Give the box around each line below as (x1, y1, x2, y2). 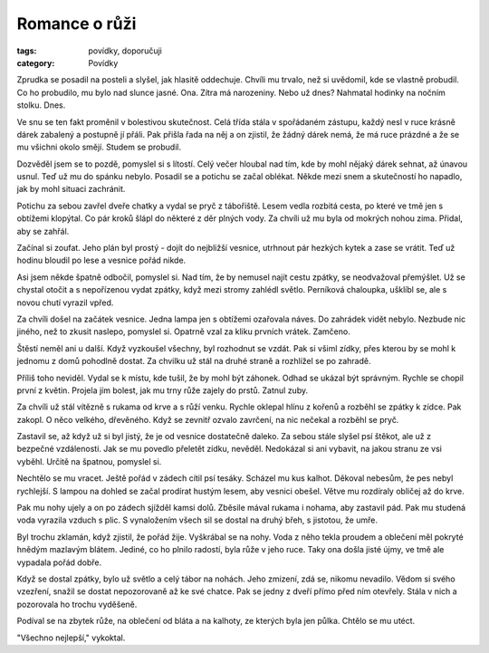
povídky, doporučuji (88, 45, 162, 56)
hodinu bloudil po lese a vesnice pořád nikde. (16, 254, 187, 266)
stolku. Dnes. (16, 100, 66, 110)
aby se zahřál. (16, 226, 70, 236)
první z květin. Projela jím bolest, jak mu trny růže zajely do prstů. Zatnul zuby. (16, 385, 308, 396)
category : (16, 57, 55, 68)
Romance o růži (16, 14, 137, 34)
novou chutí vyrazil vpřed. (16, 297, 114, 308)
